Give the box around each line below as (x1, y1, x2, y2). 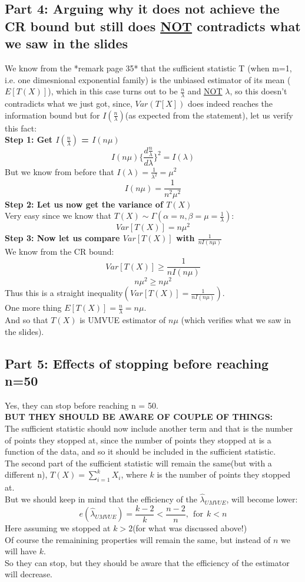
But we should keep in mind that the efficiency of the (5, 493, 197, 505)
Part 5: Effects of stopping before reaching (5, 354, 269, 372)
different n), (5, 468, 48, 481)
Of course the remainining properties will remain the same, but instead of (5, 533, 271, 545)
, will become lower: (226, 493, 298, 505)
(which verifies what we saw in (181, 314, 291, 326)
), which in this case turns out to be (48, 85, 178, 97)
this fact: (5, 121, 37, 134)
